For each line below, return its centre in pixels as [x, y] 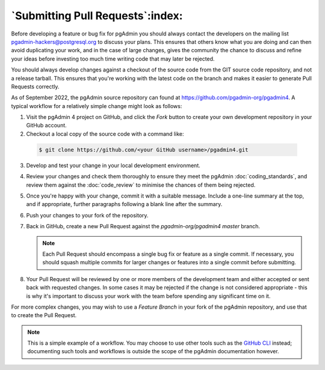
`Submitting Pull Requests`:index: [97, 16]
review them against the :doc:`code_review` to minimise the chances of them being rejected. [141, 185]
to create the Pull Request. [44, 315]
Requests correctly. [35, 86]
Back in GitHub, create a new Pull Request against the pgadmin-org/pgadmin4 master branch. [143, 226]
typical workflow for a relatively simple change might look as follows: [97, 106]
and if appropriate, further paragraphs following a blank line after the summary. [124, 204]
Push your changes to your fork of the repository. [87, 215]
